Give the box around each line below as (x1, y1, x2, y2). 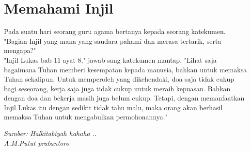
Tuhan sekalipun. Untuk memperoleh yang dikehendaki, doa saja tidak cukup (4, 74, 235, 84)
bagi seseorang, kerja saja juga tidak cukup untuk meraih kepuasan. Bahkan (4, 83, 231, 93)
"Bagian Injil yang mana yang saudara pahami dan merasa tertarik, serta (4, 35, 221, 46)
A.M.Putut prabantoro (4, 137, 69, 148)
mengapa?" (4, 45, 36, 55)
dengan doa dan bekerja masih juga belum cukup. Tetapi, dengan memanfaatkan (4, 93, 245, 103)
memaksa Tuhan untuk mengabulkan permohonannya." (4, 112, 168, 122)
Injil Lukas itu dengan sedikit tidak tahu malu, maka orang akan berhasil (4, 102, 223, 112)
